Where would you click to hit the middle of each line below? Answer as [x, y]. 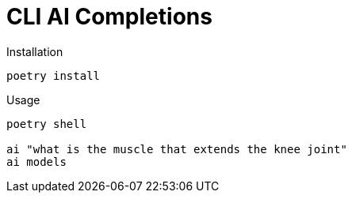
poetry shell [47, 124]
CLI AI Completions [109, 17]
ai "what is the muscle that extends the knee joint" [177, 149]
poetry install [54, 75]
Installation [35, 51]
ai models [36, 161]
